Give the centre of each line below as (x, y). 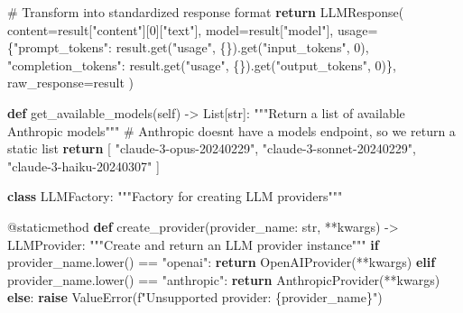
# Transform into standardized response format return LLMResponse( (206, 12)
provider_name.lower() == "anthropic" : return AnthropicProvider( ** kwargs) (224, 279)
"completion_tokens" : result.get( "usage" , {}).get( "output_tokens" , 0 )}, (202, 64)
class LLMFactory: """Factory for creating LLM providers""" (175, 196)
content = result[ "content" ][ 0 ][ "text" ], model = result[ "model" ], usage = (193, 29)
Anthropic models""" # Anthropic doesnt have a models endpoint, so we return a (231, 130)
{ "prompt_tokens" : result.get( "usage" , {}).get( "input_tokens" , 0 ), (188, 47)
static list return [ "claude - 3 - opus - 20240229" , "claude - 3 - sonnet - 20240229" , (212, 148)
